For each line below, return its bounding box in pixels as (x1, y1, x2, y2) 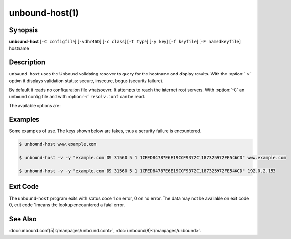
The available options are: (9, 102, 61, 108)
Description (9, 58, 46, 67)
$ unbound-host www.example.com (19, 141, 97, 147)
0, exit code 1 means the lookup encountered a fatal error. (9, 202, 125, 208)
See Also (9, 215, 36, 223)
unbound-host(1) (9, 7, 79, 18)
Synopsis (9, 26, 38, 34)
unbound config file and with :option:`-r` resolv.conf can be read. (9, 93, 145, 99)
